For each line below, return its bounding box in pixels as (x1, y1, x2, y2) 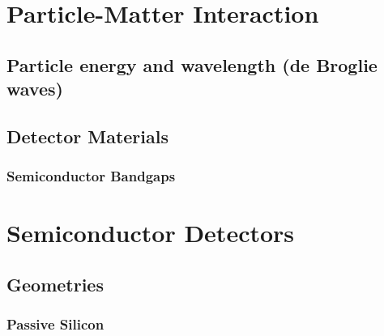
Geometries (6, 271, 104, 296)
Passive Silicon (6, 314, 105, 334)
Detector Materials (6, 123, 169, 148)
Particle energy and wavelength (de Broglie (6, 52, 378, 77)
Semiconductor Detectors (6, 216, 295, 249)
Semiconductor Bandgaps (6, 166, 176, 186)
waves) (6, 76, 63, 101)
